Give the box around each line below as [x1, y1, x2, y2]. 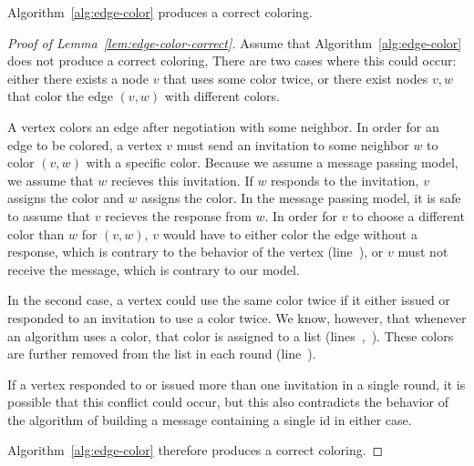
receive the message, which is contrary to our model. [7, 259, 300, 279]
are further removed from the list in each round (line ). [7, 344, 316, 363]
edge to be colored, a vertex [7, 135, 162, 154]
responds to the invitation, [271, 170, 419, 189]
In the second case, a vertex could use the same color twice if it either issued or [7, 290, 450, 309]
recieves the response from [105, 206, 252, 225]
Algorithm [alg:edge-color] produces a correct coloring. [7, 3, 313, 21]
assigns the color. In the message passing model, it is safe [141, 188, 461, 208]
